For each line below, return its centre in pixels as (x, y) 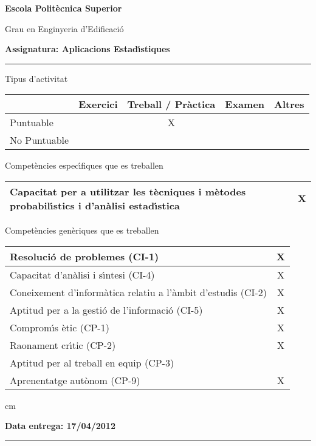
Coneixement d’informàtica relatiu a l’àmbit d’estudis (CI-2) (138, 292)
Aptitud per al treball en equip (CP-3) (92, 362)
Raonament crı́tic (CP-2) (63, 345)
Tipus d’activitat (36, 78)
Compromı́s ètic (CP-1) (60, 327)
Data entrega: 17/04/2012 (60, 426)
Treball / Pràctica (171, 104)
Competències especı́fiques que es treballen (84, 165)
